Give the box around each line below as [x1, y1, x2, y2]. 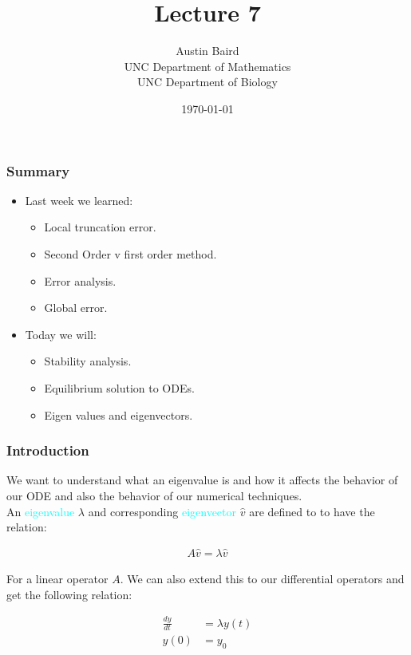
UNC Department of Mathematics [124, 57, 291, 74]
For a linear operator [6, 570, 109, 586]
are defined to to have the [249, 503, 375, 519]
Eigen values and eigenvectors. [44, 406, 193, 423]
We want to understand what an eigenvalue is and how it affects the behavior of [6, 472, 398, 488]
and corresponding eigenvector [88, 503, 237, 519]
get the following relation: [6, 586, 132, 602]
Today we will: [25, 326, 97, 342]
